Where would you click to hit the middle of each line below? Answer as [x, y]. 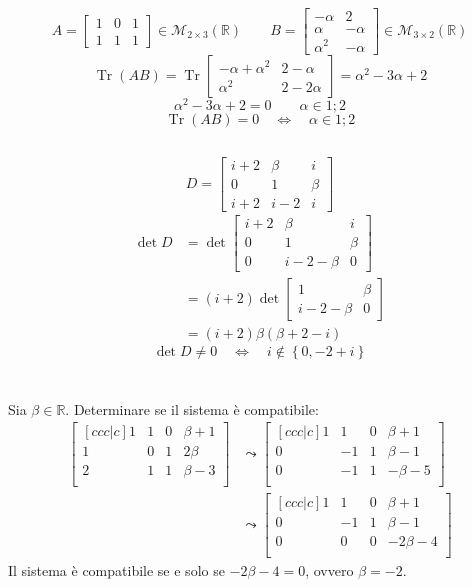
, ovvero [329, 570]
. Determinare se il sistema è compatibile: [192, 408]
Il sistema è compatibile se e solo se [116, 570]
